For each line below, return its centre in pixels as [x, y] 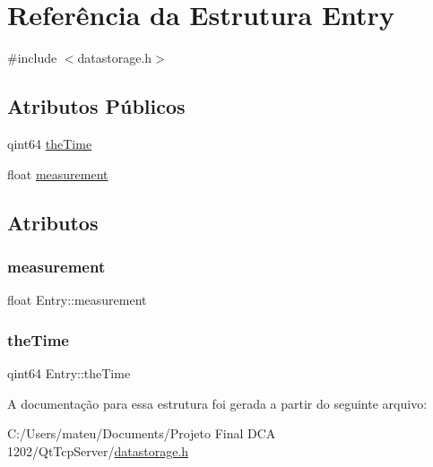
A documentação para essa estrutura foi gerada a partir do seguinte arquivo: [217, 403]
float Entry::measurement [77, 300]
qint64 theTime [50, 143]
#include [32, 58]
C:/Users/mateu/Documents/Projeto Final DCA [142, 433]
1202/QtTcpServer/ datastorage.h [98, 450]
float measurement [58, 173]
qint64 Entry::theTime [69, 372]
